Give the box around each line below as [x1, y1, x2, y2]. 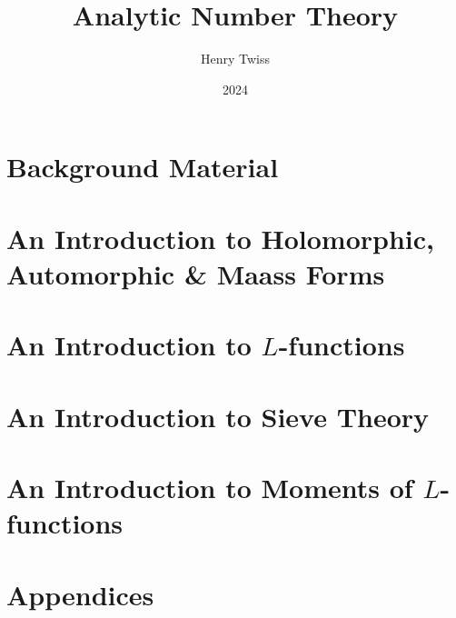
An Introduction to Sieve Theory [6, 397, 430, 434]
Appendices [6, 575, 154, 613]
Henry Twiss [200, 49, 271, 68]
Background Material [6, 148, 279, 185]
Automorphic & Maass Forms [6, 254, 385, 292]
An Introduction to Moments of [6, 469, 413, 505]
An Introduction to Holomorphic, [6, 219, 435, 256]
